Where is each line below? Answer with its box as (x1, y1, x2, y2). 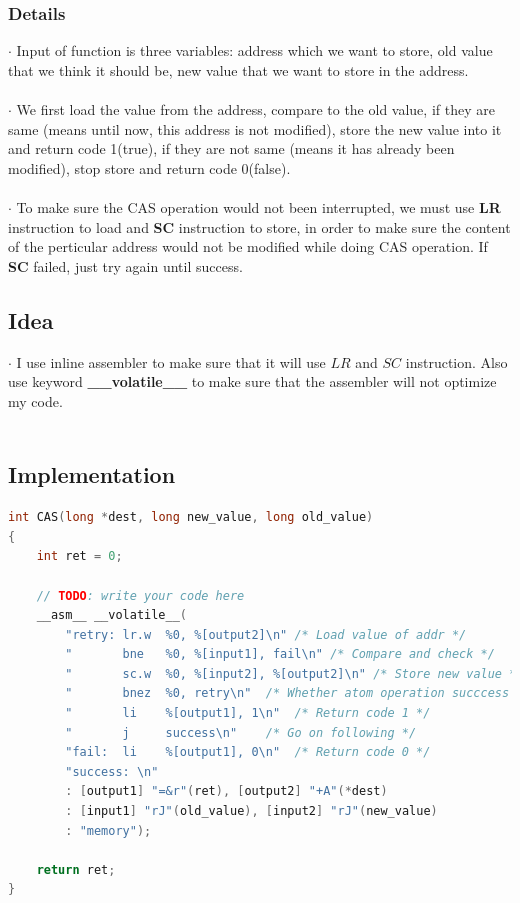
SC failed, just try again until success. (8, 255, 243, 276)
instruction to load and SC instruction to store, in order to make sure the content (8, 216, 511, 237)
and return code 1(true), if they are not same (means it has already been (8, 138, 455, 159)
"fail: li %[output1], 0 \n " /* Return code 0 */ (65, 745, 431, 760)
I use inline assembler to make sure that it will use (16, 351, 326, 372)
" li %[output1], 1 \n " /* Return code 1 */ (65, 706, 431, 721)
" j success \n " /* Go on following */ (65, 725, 417, 740)
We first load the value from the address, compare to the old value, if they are (16, 99, 495, 119)
